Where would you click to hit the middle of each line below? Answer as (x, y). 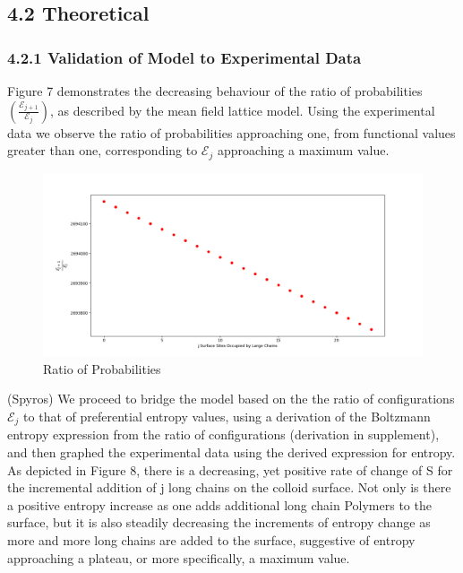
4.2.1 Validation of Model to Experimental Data (184, 57)
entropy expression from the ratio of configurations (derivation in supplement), (223, 434)
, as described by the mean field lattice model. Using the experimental (242, 110)
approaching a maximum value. (303, 150)
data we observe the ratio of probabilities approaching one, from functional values (231, 132)
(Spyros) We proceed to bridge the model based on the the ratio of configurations (231, 399)
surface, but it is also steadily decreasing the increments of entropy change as (219, 522)
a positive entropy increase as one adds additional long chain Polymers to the (219, 504)
